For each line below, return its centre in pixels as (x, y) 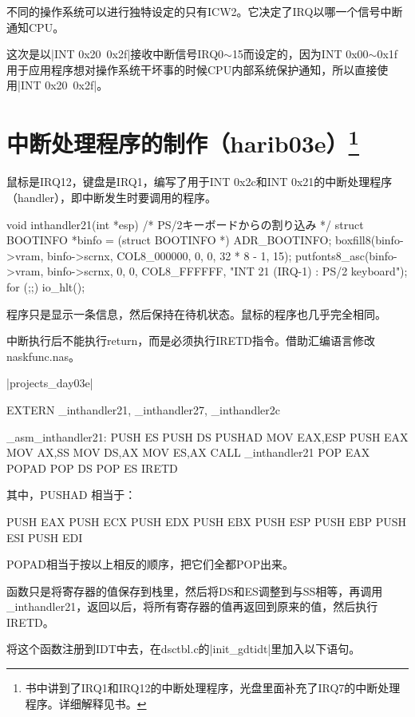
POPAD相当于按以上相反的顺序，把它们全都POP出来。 (150, 564)
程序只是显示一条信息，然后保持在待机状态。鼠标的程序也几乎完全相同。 (196, 313)
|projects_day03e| (50, 383)
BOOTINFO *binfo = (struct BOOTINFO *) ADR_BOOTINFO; (169, 240)
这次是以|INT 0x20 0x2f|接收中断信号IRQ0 (115, 54)
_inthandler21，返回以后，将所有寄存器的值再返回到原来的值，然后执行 (192, 606)
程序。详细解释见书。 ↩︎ (86, 703)
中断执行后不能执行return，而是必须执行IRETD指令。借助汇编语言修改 (191, 341)
